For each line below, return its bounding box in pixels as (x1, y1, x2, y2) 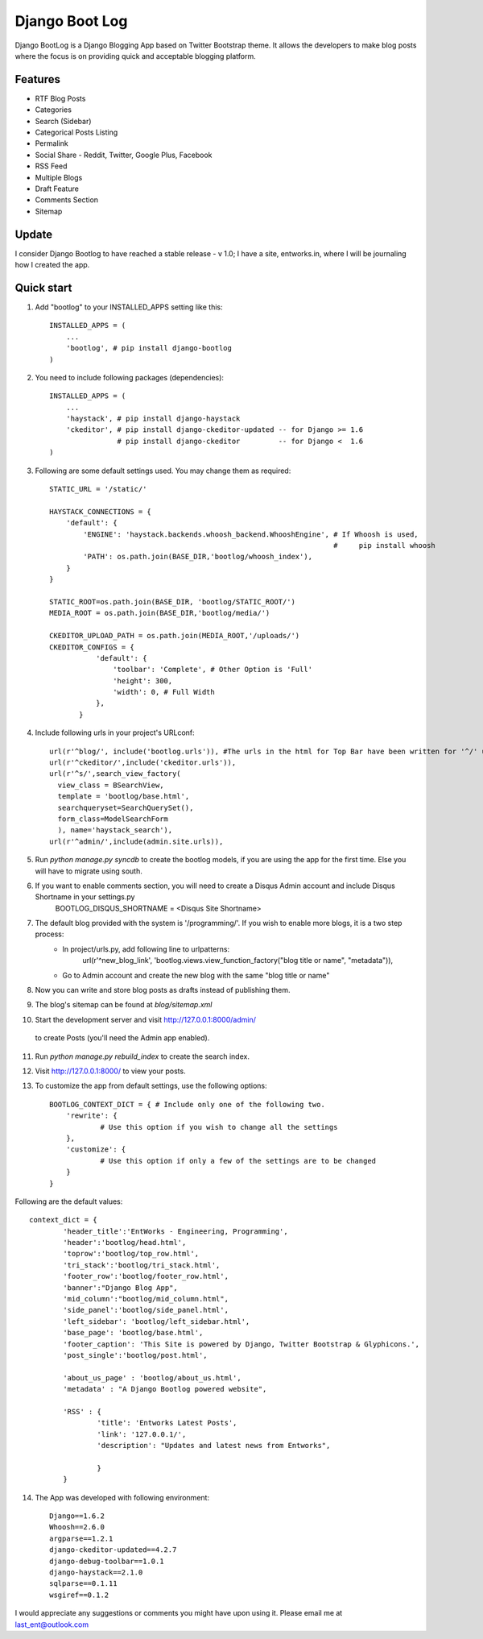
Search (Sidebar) (35, 116, 92, 126)
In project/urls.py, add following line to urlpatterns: (62, 944, 229, 954)
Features (14, 73, 60, 86)
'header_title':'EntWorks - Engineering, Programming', (63, 1226, 289, 1236)
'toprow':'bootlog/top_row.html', (63, 1249, 200, 1259)
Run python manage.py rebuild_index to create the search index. (35, 1052, 250, 1061)
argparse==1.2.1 (49, 1533, 114, 1543)
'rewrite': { (65, 1111, 118, 1120)
